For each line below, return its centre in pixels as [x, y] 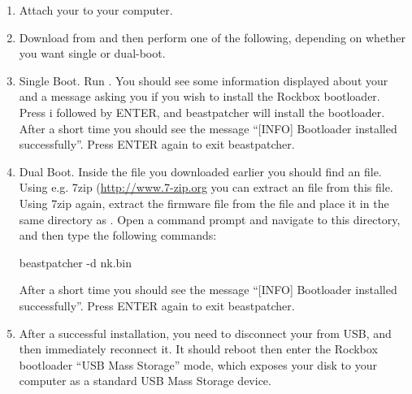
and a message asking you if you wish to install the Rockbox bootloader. [199, 96]
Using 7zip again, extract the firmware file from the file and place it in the [204, 203]
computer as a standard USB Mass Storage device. [145, 381]
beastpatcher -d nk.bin [75, 262]
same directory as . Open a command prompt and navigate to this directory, [210, 219]
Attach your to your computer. [96, 10]
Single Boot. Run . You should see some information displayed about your [204, 80]
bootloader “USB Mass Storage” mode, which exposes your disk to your [198, 364]
